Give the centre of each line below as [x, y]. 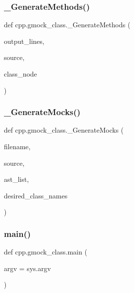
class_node [20, 74]
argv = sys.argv [28, 268]
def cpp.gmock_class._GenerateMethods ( [67, 25]
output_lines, [24, 41]
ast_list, [17, 179]
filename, [17, 146]
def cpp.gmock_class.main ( [46, 252]
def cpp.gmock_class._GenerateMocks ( [64, 130]
